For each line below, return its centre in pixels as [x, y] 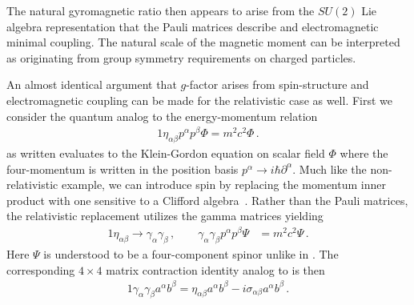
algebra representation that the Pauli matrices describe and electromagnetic [193, 26]
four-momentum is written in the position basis [123, 169]
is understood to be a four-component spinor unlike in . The [191, 253]
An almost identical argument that [92, 84]
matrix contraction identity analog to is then [215, 269]
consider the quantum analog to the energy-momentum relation [162, 116]
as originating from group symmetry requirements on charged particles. [181, 57]
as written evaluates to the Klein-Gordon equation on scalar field [166, 153]
